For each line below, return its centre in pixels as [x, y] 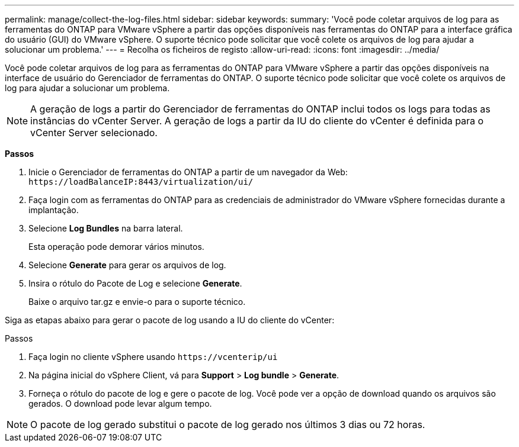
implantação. [54, 210]
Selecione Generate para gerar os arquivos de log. [127, 265]
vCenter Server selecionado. [94, 133]
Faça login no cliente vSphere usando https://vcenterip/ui [153, 357]
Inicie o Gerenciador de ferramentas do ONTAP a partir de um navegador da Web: [188, 172]
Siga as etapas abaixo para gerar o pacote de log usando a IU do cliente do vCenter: [170, 320]
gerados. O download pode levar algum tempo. [120, 403]
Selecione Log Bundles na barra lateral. [106, 228]
